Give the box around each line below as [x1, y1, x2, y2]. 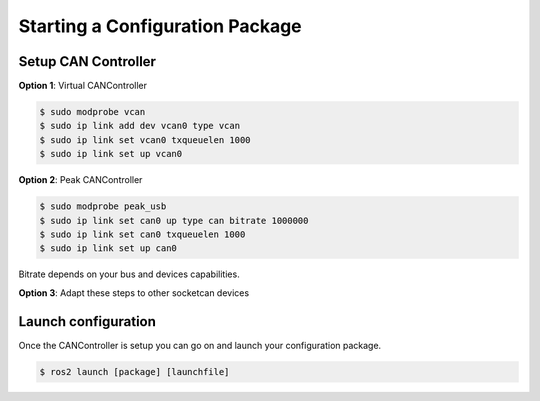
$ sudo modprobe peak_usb [39, 201, 167, 212]
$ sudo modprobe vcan [39, 106, 146, 118]
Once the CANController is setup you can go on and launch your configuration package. [18, 339, 382, 351]
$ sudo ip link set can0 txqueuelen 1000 [39, 228, 246, 240]
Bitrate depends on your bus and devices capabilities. [18, 268, 240, 280]
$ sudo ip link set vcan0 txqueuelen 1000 [39, 134, 251, 145]
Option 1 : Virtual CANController [18, 80, 148, 92]
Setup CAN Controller [18, 53, 157, 70]
